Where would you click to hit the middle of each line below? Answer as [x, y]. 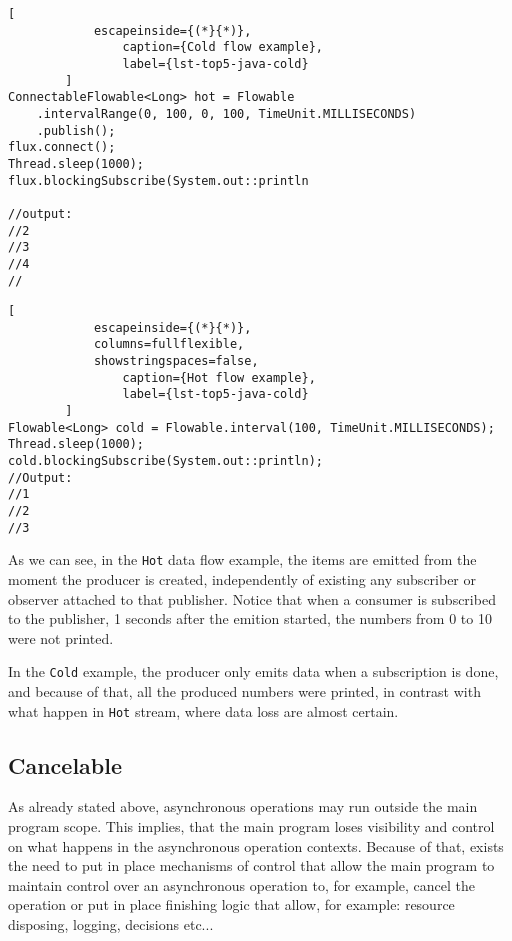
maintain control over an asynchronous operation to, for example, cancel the [242, 884]
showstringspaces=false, [176, 361]
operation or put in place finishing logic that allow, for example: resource [231, 904]
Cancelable [65, 764]
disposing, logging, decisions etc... [111, 924]
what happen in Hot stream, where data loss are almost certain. [203, 710]
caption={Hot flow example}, [219, 377]
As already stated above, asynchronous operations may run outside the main [243, 806]
